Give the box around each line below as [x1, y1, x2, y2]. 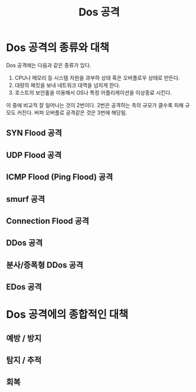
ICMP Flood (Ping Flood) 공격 [6, 172, 113, 182]
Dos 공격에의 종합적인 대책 [6, 308, 129, 322]
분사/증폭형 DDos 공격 [6, 260, 84, 270]
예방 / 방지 [6, 333, 42, 343]
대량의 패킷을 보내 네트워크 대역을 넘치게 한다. [14, 81, 121, 89]
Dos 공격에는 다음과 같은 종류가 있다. [6, 62, 92, 69]
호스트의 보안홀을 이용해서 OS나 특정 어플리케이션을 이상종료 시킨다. [14, 89, 172, 96]
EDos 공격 [6, 282, 43, 292]
